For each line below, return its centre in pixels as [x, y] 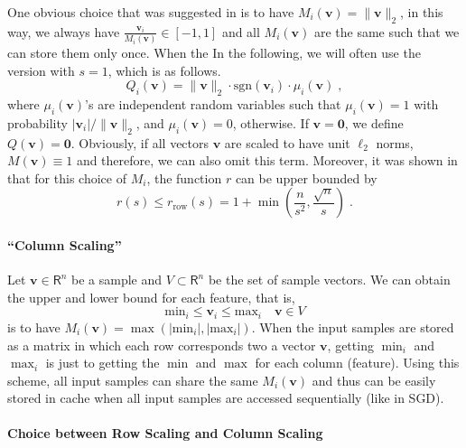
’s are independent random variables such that [213, 104]
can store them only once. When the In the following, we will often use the [214, 53]
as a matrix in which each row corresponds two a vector [162, 345]
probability [37, 122]
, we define [374, 122]
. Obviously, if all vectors [140, 142]
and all [241, 31]
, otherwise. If [270, 122]
